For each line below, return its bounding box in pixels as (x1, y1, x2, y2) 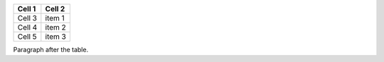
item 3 (45, 32, 67, 42)
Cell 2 (45, 4, 65, 13)
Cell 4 (17, 23, 38, 32)
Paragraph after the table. (13, 46, 89, 54)
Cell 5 (17, 32, 37, 42)
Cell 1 (17, 4, 36, 13)
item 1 (45, 13, 65, 23)
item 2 (45, 23, 67, 32)
